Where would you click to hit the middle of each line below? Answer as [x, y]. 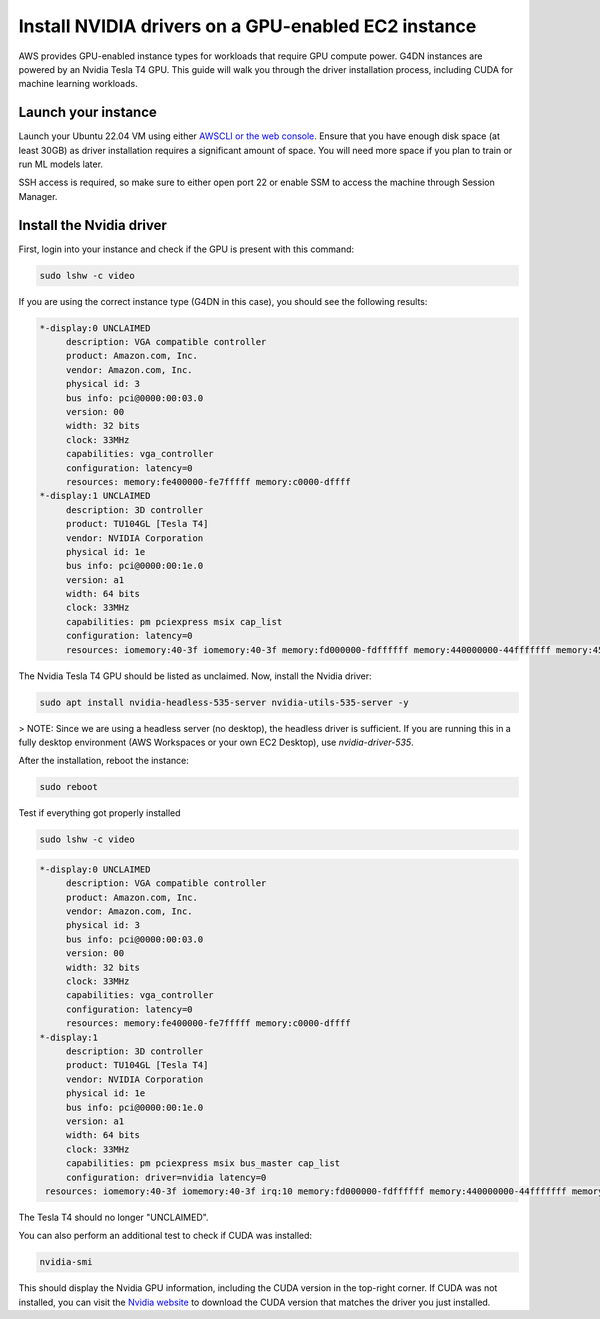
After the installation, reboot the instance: [104, 761]
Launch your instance [87, 112]
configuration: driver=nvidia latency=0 [166, 1177]
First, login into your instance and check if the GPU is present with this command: [186, 249]
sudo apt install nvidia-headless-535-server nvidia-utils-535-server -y [224, 702]
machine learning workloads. [78, 84]
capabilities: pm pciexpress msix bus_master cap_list [203, 1163]
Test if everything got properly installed [99, 813]
